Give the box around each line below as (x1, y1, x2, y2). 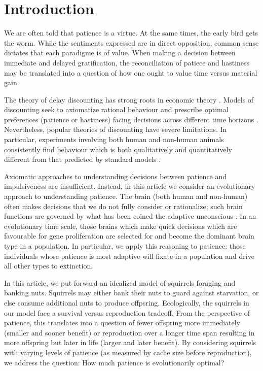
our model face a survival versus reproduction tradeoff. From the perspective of (4, 307, 250, 318)
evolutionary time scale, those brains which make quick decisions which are (4, 220, 237, 231)
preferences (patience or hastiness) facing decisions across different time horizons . (4, 114, 258, 124)
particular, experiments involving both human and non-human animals (4, 134, 224, 145)
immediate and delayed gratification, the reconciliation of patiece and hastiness (4, 57, 250, 68)
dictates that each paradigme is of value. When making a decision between (4, 47, 236, 58)
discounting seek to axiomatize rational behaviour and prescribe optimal (4, 104, 229, 115)
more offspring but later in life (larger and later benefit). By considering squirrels (4, 337, 256, 348)
